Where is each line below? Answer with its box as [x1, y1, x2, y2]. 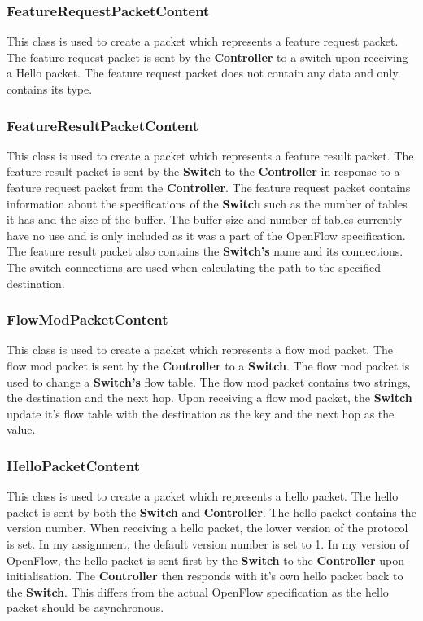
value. [7, 421, 36, 438]
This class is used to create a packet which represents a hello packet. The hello [7, 488, 399, 505]
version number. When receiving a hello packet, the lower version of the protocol [7, 519, 408, 536]
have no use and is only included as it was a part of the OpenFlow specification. [7, 226, 406, 243]
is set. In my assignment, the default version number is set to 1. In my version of [7, 535, 409, 552]
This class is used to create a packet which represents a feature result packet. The [7, 147, 414, 164]
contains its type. [7, 81, 93, 97]
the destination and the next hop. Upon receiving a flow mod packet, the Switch [7, 389, 412, 406]
